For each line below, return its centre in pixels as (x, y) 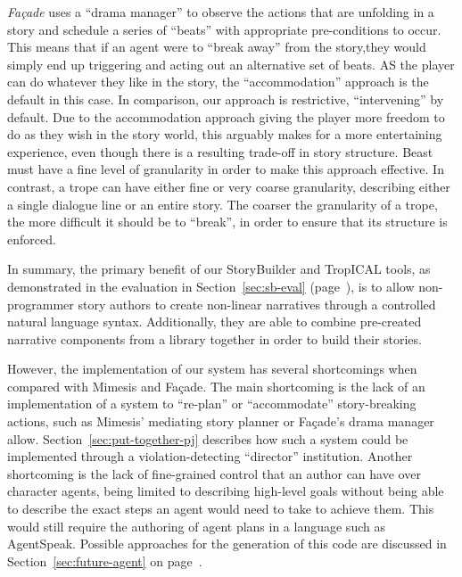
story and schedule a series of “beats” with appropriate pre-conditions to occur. (224, 29)
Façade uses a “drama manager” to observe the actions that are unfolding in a (221, 12)
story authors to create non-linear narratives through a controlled (257, 304)
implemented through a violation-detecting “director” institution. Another (210, 456)
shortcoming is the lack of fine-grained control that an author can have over (214, 473)
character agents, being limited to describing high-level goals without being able (226, 491)
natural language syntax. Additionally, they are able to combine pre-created (214, 321)
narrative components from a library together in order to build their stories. (214, 338)
